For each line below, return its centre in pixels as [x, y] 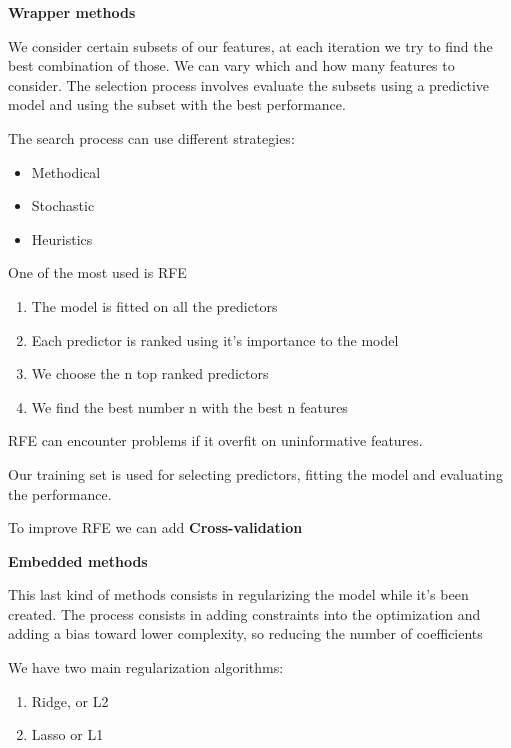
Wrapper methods [72, 12]
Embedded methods [78, 560]
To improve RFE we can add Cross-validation [155, 527]
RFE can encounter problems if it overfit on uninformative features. [215, 440]
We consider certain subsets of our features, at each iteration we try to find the [250, 45]
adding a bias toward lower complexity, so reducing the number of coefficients [245, 633]
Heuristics [62, 238]
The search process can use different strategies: [151, 137]
